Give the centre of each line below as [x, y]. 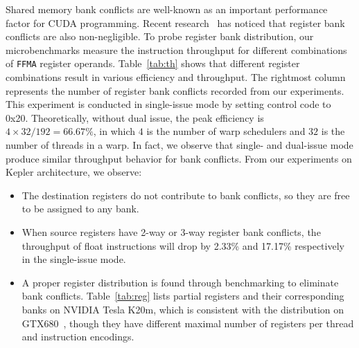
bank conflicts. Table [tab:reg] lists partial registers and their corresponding [183, 296]
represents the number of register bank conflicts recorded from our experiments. [175, 90]
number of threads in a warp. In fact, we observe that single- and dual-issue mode [179, 145]
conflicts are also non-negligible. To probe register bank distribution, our [160, 36]
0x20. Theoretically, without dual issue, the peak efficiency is [135, 117]
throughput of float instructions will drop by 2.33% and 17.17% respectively [183, 245]
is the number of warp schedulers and [226, 131]
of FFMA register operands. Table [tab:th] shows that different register [153, 63]
